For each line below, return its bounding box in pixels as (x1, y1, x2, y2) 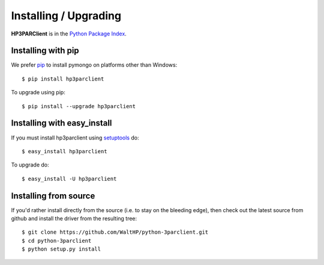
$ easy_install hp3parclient (22, 148, 107, 154)
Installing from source (11, 190, 95, 201)
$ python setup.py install (22, 246, 101, 252)
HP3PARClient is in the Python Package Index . (11, 30, 127, 37)
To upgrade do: (11, 161, 49, 168)
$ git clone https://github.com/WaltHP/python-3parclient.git (22, 229, 209, 236)
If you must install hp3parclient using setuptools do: (11, 134, 139, 141)
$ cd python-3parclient (22, 237, 92, 244)
